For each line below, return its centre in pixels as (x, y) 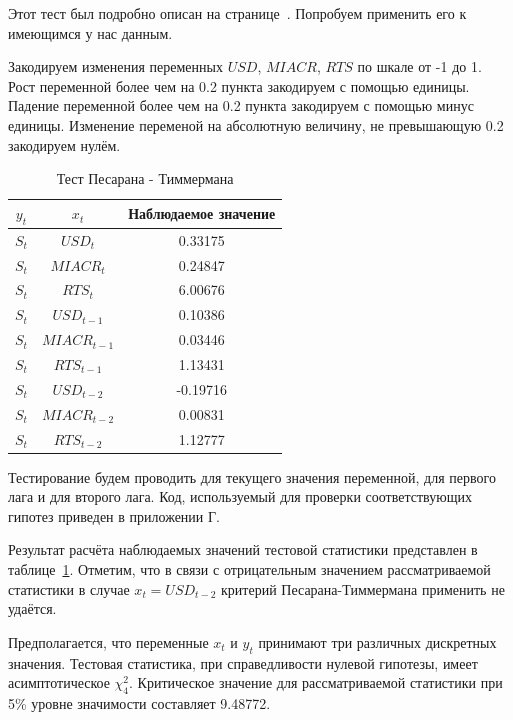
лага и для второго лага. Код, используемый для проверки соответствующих (240, 496)
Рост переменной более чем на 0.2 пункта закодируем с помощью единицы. (239, 85)
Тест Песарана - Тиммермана (145, 178)
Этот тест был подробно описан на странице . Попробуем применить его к (237, 13)
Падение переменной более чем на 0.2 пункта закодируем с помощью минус (241, 105)
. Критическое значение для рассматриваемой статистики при (316, 682)
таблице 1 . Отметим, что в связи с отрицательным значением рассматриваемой (249, 569)
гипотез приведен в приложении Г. (114, 515)
